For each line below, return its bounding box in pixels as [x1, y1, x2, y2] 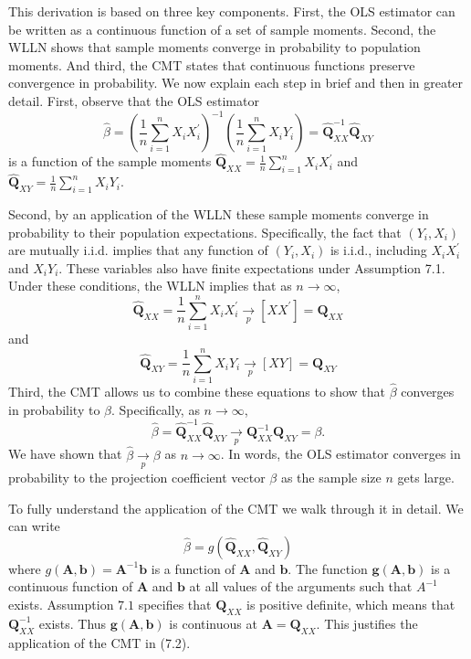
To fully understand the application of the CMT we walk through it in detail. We [8, 498, 464, 517]
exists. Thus [38, 613, 107, 632]
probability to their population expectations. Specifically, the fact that [8, 222, 402, 241]
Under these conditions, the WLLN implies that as [8, 276, 292, 295]
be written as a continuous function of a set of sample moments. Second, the [8, 19, 436, 38]
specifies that [138, 595, 212, 613]
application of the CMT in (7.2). [8, 632, 191, 652]
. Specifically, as [111, 399, 200, 419]
